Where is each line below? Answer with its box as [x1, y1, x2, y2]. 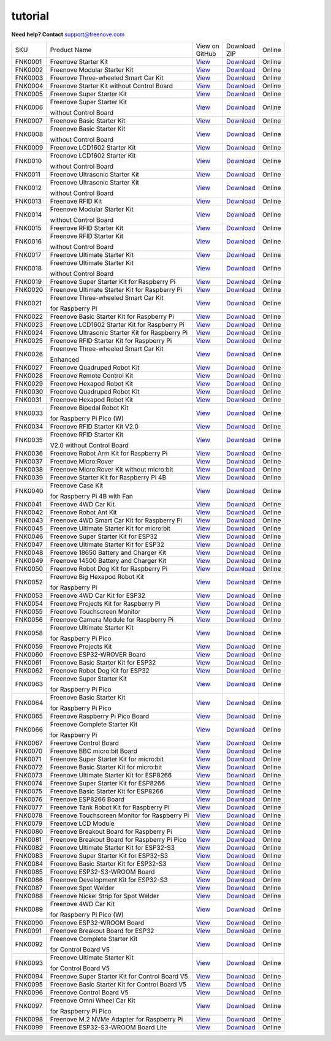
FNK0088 [15, 891, 43, 900]
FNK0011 [15, 170, 41, 178]
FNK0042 [15, 508, 44, 516]
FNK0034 [15, 422, 44, 430]
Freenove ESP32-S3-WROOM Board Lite [50, 1023, 167, 1031]
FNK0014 [15, 210, 42, 219]
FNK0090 [15, 918, 44, 927]
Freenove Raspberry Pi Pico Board [50, 712, 150, 720]
